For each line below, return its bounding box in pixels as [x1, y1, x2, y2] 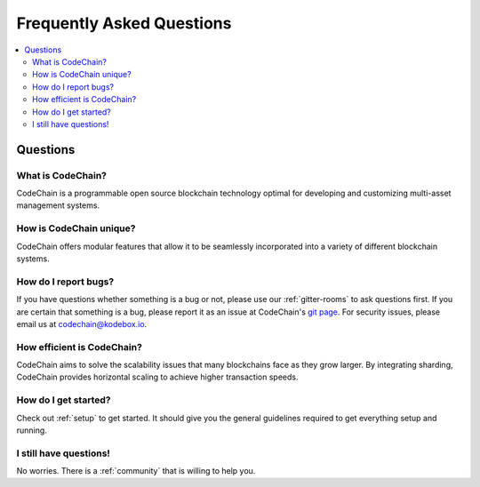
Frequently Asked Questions [16, 13, 232, 33]
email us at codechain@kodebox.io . [16, 318, 148, 329]
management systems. [16, 200, 100, 211]
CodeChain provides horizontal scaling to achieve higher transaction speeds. [16, 371, 299, 382]
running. [16, 425, 48, 435]
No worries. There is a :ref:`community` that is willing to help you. [16, 466, 256, 476]
